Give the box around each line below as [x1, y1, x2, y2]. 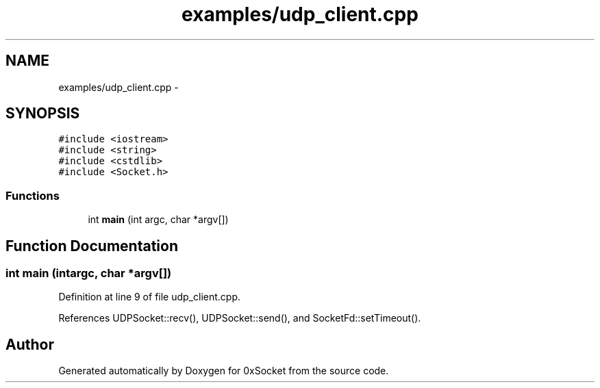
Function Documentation [5, 237, 178, 255]
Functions [5, 188, 60, 203]
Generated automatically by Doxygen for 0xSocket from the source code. [58, 365, 389, 377]
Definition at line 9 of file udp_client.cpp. [58, 291, 241, 303]
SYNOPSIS [5, 105, 80, 122]
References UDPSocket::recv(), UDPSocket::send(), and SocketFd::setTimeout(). [58, 312, 421, 324]
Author [5, 335, 54, 353]
